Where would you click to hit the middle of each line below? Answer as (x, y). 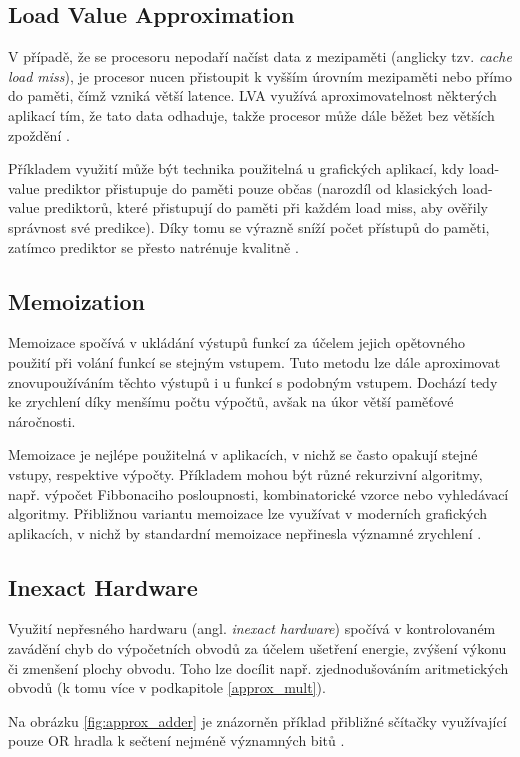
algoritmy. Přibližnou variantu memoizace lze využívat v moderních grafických (248, 513)
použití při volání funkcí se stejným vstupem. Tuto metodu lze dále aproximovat (254, 361)
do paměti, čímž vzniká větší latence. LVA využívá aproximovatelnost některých (252, 95)
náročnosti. (42, 420)
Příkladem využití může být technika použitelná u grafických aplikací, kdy (236, 168)
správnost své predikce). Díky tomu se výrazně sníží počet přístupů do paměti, (249, 226)
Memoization (76, 300)
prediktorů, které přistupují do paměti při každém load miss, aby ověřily (266, 207)
